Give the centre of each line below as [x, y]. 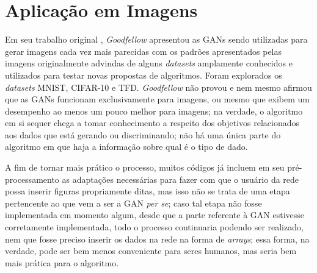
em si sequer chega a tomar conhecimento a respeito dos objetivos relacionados [152, 123]
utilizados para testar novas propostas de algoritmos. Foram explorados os [144, 75]
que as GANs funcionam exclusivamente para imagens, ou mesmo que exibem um [158, 99]
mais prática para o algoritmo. [62, 262]
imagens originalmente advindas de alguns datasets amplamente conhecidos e [149, 63]
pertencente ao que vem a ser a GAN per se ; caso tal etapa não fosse [133, 203]
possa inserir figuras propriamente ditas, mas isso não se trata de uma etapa [148, 191]
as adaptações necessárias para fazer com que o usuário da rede [180, 179]
